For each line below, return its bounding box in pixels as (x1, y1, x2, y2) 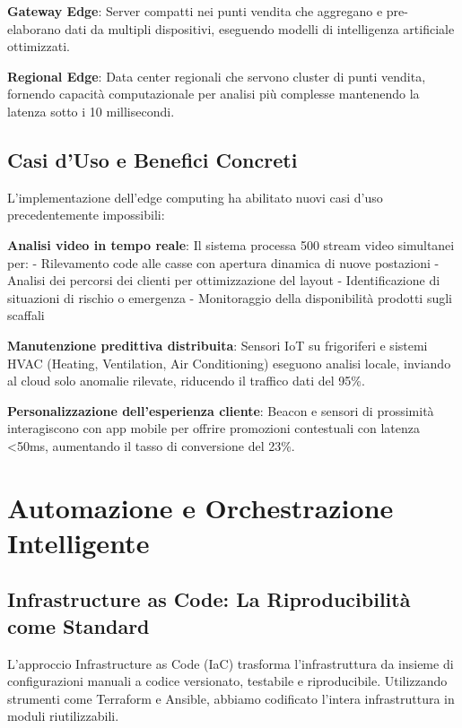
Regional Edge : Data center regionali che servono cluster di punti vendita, (7, 66, 426, 85)
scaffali (7, 306, 45, 325)
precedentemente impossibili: (7, 205, 165, 224)
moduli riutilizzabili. (7, 706, 119, 725)
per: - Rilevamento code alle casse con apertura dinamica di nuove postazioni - (7, 253, 440, 272)
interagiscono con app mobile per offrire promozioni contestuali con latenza (7, 419, 421, 438)
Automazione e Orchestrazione (7, 489, 394, 525)
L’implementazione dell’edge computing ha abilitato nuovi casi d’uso (7, 187, 383, 206)
